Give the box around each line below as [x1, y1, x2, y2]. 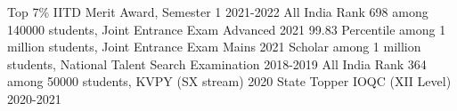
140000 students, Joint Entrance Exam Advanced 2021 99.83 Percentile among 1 [7, 20, 446, 38]
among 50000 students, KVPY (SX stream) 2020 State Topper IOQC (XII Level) [7, 72, 452, 91]
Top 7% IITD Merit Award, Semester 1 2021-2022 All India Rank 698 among [7, 3, 428, 20]
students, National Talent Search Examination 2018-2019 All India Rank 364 [7, 54, 427, 73]
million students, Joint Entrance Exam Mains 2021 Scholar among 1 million [7, 37, 421, 56]
